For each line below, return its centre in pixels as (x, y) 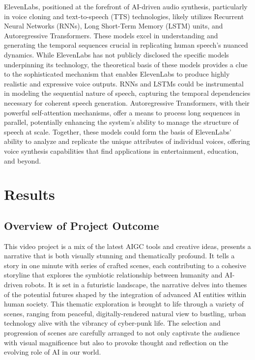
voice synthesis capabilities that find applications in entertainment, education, (121, 151)
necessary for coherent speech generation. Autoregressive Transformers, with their (127, 102)
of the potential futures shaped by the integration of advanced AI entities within (125, 294)
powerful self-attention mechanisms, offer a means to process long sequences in (122, 112)
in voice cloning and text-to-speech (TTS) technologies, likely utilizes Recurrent (124, 16)
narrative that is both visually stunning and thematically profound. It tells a (119, 256)
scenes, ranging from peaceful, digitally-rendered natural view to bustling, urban (125, 313)
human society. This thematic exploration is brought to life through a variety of (124, 304)
